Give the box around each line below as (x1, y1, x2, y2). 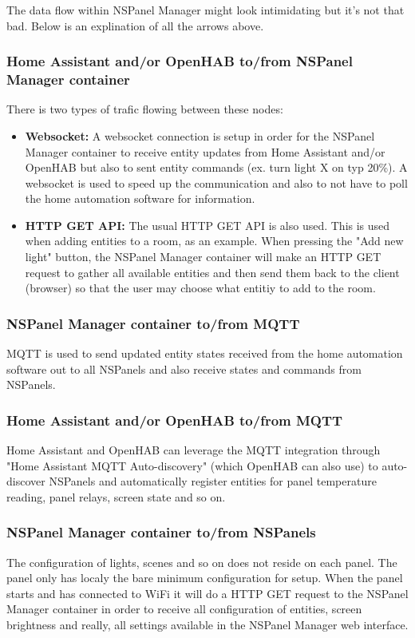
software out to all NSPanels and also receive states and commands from (6, 360, 362, 377)
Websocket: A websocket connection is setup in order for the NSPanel (25, 127, 375, 144)
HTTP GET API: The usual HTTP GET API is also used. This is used (25, 216, 390, 233)
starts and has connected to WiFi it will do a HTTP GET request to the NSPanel (6, 585, 409, 601)
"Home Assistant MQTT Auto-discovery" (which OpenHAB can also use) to (6, 457, 378, 474)
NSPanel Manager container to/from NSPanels (6, 522, 316, 542)
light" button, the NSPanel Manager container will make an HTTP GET (25, 248, 381, 265)
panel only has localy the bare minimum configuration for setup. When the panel (6, 569, 403, 586)
